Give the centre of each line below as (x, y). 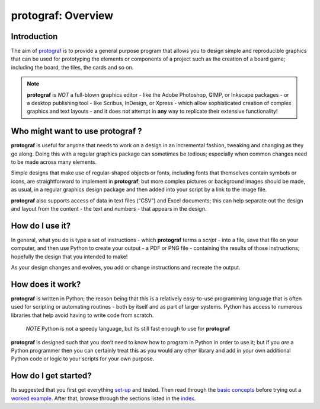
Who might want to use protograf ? (76, 131)
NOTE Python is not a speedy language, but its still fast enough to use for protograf (128, 329)
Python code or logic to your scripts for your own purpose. (83, 359)
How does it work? (46, 284)
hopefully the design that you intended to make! (69, 256)
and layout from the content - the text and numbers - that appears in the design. (109, 209)
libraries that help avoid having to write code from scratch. (82, 315)
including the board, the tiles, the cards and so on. (72, 67)
